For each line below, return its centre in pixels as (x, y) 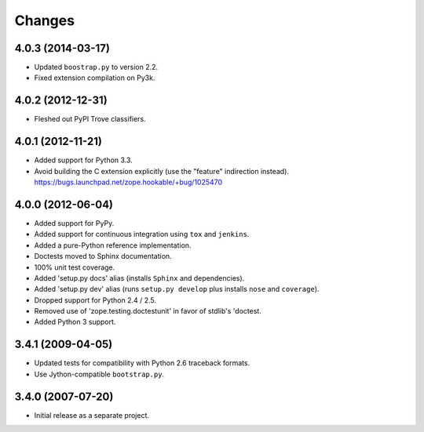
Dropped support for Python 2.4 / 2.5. (95, 300)
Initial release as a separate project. (91, 415)
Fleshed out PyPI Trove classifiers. (90, 119)
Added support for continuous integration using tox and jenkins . (142, 234)
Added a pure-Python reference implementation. (113, 245)
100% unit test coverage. (75, 267)
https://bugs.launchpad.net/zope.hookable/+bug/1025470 (128, 182)
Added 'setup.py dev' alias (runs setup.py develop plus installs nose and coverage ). (177, 289)
